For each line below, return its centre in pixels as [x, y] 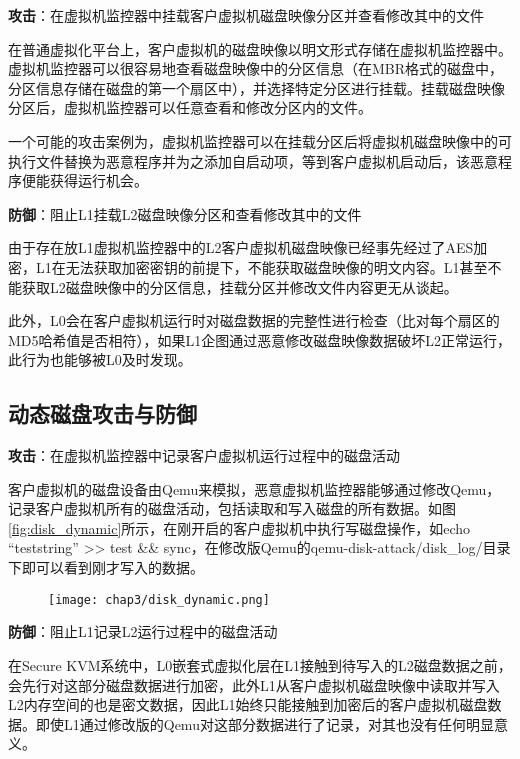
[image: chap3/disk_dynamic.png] [159, 599]
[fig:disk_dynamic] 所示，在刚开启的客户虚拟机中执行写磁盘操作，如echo [239, 527]
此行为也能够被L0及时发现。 [100, 359]
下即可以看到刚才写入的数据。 [106, 567]
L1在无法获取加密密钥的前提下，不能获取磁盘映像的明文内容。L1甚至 [261, 266]
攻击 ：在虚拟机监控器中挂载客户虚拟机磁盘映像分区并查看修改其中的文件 [246, 15]
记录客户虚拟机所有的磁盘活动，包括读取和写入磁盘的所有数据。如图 [232, 508]
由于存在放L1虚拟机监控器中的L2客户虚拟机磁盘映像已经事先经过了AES [241, 247]
